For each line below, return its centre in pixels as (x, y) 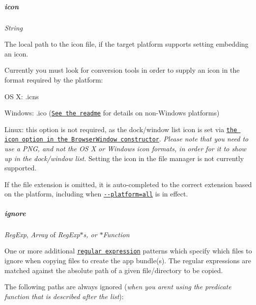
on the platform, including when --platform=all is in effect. (96, 194)
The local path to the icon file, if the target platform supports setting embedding (127, 44)
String (14, 27)
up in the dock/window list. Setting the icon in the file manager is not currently (124, 158)
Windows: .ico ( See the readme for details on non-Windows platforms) (112, 113)
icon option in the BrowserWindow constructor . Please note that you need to (127, 139)
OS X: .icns (22, 96)
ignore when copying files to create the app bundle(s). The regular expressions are (128, 260)
